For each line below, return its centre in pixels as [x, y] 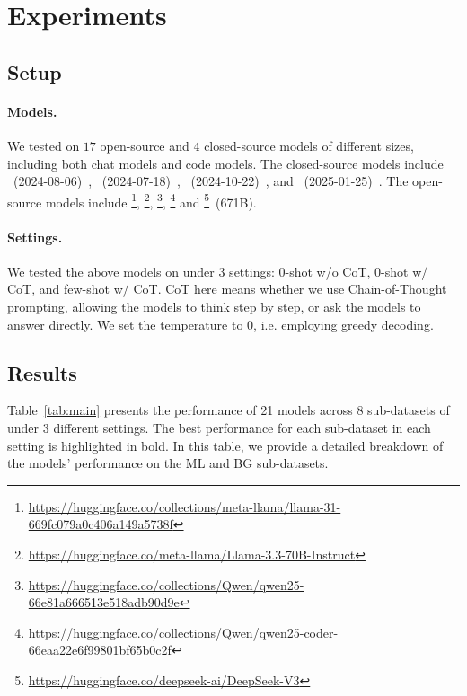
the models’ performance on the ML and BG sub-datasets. [168, 463]
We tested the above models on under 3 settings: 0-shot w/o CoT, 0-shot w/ [218, 271]
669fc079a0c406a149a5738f [101, 524]
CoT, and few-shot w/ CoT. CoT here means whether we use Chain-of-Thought [227, 289]
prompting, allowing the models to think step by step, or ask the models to [214, 306]
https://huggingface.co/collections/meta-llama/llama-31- [185, 506]
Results [42, 372]
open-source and [145, 145]
